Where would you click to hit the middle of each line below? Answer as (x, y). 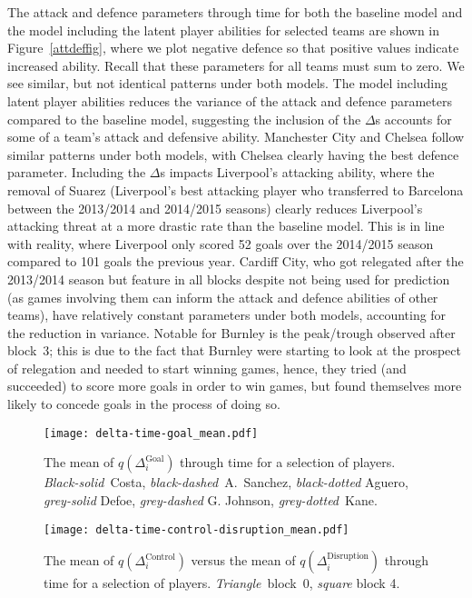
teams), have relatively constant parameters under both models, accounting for (227, 315)
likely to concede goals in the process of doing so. (144, 404)
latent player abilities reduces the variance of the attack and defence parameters (230, 100)
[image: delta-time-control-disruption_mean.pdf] (197, 529)
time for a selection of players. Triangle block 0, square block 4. (222, 583)
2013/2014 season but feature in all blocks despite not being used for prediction (229, 279)
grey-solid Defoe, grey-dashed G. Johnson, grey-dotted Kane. (211, 499)
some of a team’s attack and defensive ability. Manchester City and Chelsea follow (236, 137)
